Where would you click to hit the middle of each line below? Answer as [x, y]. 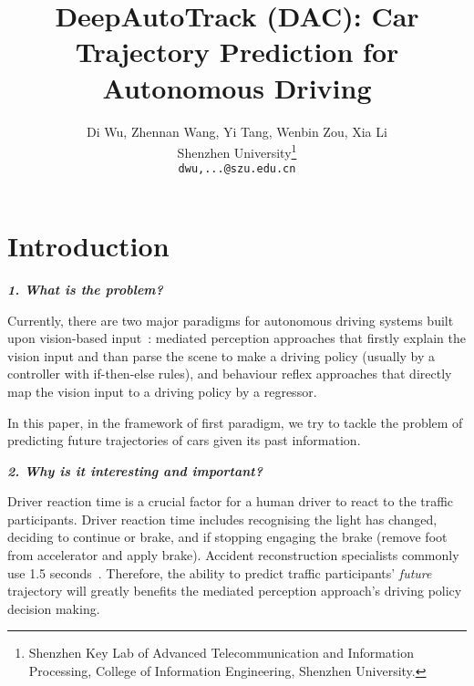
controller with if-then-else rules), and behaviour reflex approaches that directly [230, 374]
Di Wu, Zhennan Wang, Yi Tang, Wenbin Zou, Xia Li [237, 131]
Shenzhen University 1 [237, 151]
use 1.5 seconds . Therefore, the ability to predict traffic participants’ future [220, 572]
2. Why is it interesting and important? [135, 470]
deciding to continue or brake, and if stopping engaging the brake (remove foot [227, 537]
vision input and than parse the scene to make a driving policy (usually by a [222, 355]
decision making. [54, 608]
